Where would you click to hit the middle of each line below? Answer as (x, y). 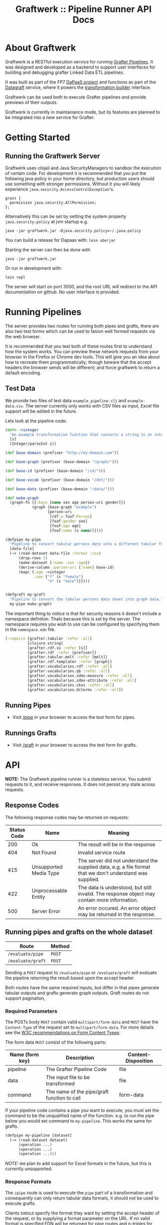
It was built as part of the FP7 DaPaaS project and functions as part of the (81, 82)
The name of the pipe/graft (77, 1092)
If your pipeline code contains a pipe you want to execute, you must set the (82, 1110)
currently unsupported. (29, 1169)
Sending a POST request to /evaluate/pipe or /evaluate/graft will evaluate (81, 972)
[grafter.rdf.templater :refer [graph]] (70, 662)
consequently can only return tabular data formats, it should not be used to (82, 1198)
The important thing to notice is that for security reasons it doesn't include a (83, 613)
